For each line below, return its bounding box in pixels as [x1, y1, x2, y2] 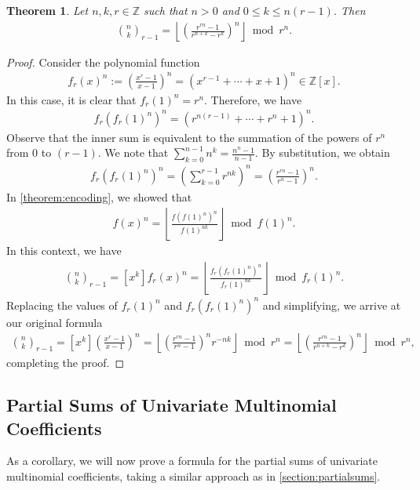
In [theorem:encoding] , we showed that [6, 188, 192, 205]
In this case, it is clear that [6, 91, 137, 107]
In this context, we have [6, 242, 122, 259]
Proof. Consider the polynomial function [6, 53, 200, 70]
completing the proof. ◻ [6, 354, 125, 371]
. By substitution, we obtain [254, 144, 390, 161]
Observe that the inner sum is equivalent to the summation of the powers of [6, 129, 372, 145]
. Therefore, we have [204, 91, 302, 107]
